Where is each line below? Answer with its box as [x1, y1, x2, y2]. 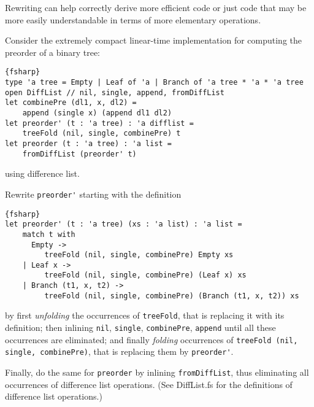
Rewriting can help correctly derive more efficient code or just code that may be [5, 1, 307, 14]
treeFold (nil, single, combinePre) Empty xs [44, 250, 234, 260]
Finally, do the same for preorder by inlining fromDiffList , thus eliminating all [5, 366, 309, 379]
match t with [22, 230, 75, 239]
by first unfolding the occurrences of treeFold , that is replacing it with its [5, 309, 285, 322]
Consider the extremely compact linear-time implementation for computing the [5, 34, 302, 47]
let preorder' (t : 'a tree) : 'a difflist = [5, 118, 194, 128]
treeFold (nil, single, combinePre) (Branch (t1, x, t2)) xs [44, 291, 299, 300]
